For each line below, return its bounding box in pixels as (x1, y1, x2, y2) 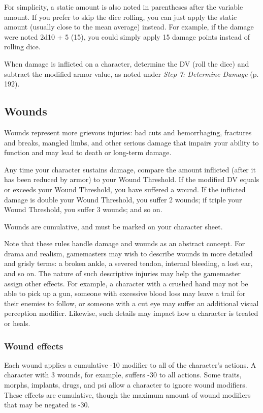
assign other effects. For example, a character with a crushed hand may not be (4, 278, 248, 288)
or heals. (4, 318, 30, 329)
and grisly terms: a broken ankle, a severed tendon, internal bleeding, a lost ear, (4, 258, 253, 269)
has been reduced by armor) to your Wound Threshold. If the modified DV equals (4, 174, 259, 185)
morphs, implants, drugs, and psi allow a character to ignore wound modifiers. (4, 379, 247, 390)
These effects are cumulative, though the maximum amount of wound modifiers (4, 389, 251, 400)
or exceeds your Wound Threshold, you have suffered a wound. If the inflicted (4, 184, 246, 194)
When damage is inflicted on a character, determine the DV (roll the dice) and (4, 58, 249, 69)
